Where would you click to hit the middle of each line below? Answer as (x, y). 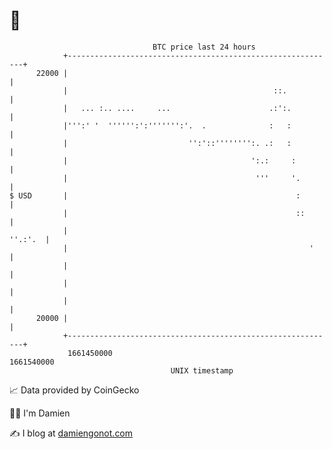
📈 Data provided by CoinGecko (74, 390)
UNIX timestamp (202, 370)
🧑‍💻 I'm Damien (40, 413)
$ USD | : (155, 195)
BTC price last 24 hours (204, 47)
